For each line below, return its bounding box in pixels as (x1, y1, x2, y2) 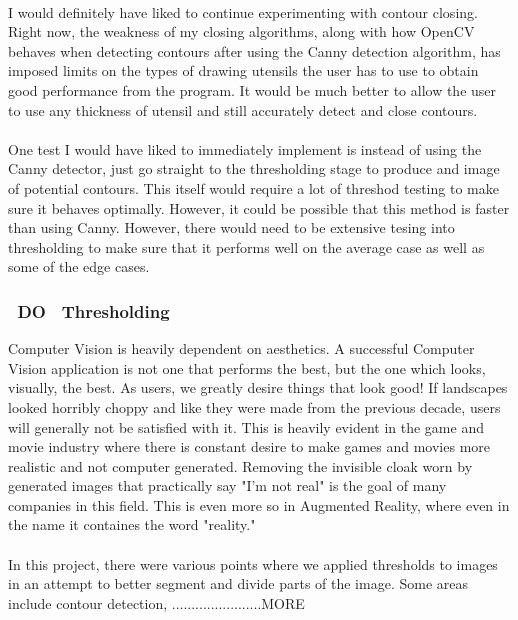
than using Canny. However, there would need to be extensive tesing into (8, 217, 455, 238)
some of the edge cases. (8, 256, 150, 277)
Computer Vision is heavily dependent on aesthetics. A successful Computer (8, 338, 475, 359)
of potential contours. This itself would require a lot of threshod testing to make (8, 177, 499, 198)
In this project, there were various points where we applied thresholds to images (8, 553, 498, 574)
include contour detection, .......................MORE (8, 592, 305, 613)
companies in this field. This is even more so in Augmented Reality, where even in (8, 494, 510, 515)
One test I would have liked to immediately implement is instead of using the (8, 138, 482, 159)
